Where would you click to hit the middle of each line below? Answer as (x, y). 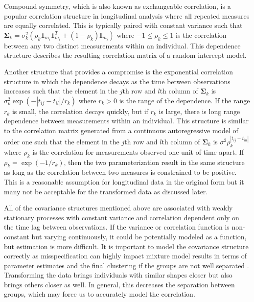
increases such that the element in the (61, 91)
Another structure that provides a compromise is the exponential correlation (119, 71)
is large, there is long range (199, 111)
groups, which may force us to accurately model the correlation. (100, 294)
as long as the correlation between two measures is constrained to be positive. (120, 172)
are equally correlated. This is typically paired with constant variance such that (123, 25)
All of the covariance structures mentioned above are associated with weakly (118, 208)
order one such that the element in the (62, 141)
